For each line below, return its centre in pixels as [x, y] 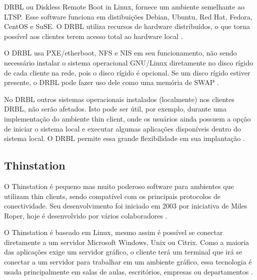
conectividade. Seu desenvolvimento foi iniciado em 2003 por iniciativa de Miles [126, 206]
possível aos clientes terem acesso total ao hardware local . [93, 36]
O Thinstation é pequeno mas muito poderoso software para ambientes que [119, 186]
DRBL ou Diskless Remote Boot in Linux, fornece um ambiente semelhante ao [124, 6]
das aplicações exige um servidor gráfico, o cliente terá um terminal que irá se [123, 252]
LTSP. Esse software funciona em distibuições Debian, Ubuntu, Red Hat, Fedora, [128, 16]
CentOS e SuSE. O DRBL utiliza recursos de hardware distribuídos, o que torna [127, 26]
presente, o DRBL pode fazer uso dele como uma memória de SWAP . [111, 82]
